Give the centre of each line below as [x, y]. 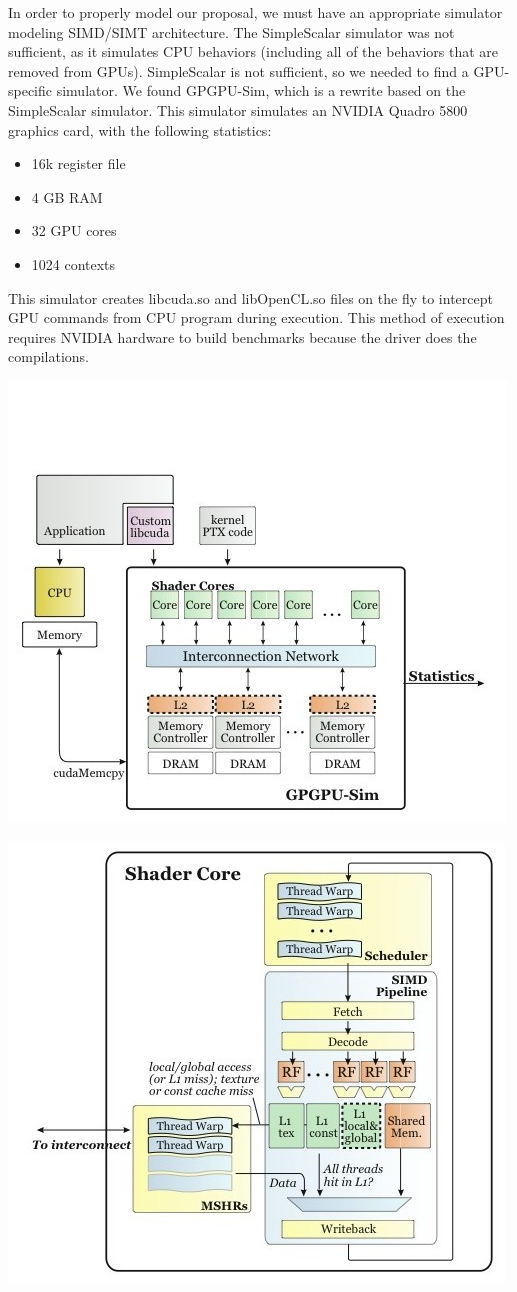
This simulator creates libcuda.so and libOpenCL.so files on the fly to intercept [250, 297]
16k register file [78, 163]
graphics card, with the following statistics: [140, 129]
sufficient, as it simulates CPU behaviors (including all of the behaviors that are [253, 51]
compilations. [48, 356]
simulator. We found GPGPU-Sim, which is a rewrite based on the [261, 90]
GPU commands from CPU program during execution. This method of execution [256, 317]
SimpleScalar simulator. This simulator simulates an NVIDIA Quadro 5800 [238, 109]
